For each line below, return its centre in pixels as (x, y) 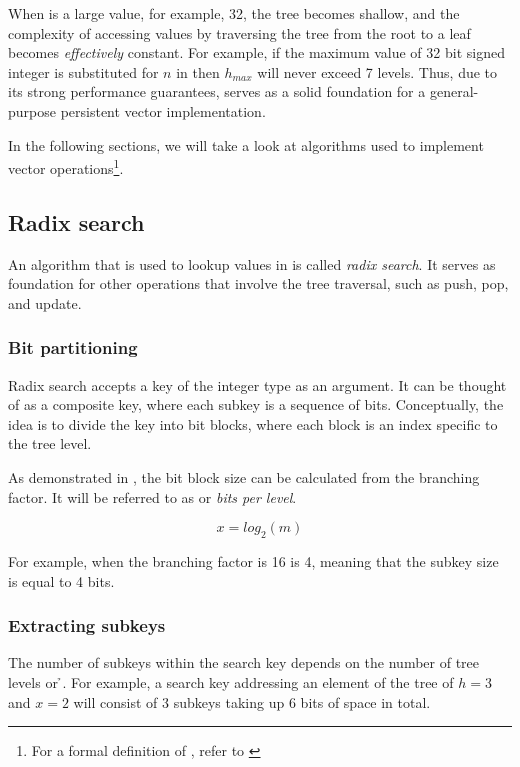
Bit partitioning (73, 347)
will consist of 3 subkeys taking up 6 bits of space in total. (252, 701)
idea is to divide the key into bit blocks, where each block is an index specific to (253, 423)
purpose (32, 110)
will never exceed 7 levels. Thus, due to (377, 71)
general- (454, 91)
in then (198, 71)
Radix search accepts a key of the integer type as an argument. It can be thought (257, 384)
